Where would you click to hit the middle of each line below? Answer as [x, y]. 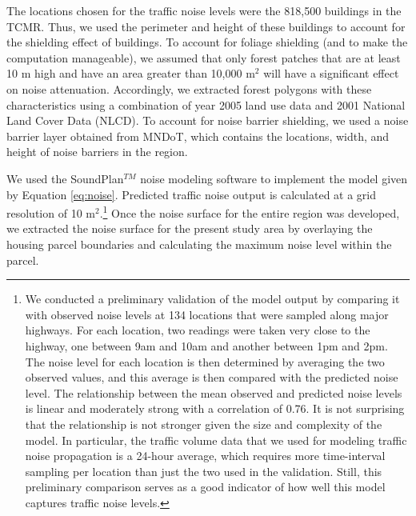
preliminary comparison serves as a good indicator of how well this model [205, 487]
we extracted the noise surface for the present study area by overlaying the [190, 228]
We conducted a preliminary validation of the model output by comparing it [212, 299]
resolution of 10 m [51, 212]
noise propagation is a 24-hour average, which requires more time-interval [205, 456]
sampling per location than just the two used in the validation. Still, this [204, 471]
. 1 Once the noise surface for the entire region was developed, [250, 212]
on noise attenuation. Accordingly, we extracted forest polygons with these [189, 88]
